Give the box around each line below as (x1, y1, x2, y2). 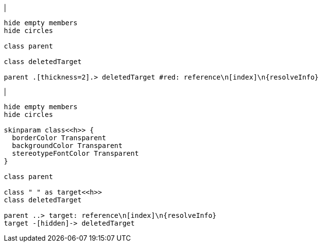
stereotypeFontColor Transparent (12, 149, 139, 157)
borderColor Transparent (12, 134, 106, 142)
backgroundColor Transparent (12, 142, 123, 149)
